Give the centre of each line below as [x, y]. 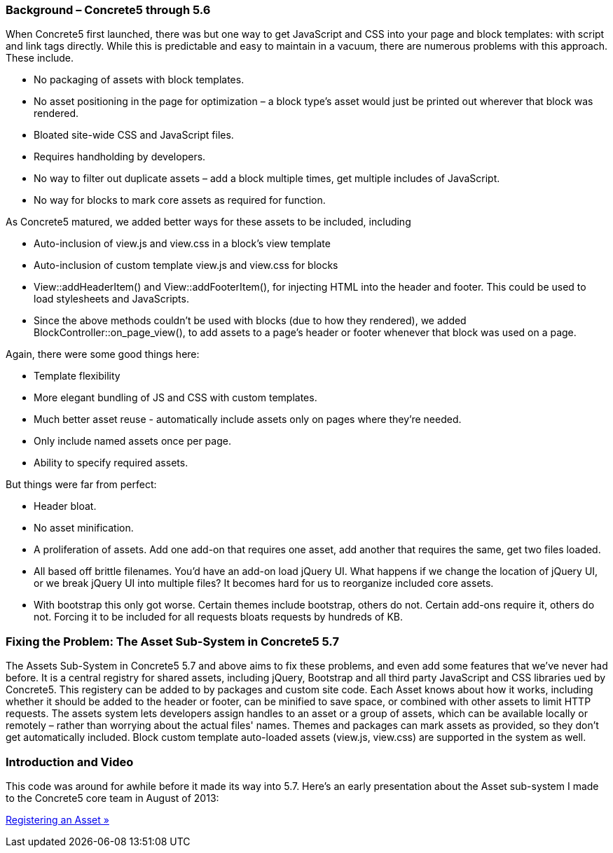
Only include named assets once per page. [132, 441]
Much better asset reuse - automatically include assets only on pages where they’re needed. [248, 419]
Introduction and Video [70, 762]
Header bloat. [65, 506]
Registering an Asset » [57, 819]
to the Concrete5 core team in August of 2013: [112, 798]
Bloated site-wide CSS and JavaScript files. [134, 135]
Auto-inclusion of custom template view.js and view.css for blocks [186, 265]
